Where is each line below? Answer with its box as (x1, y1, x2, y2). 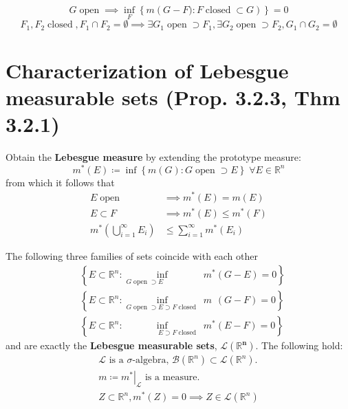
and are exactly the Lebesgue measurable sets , (6, 338, 217, 353)
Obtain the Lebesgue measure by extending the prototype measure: (6, 150, 301, 164)
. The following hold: (255, 338, 343, 353)
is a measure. (144, 373, 200, 383)
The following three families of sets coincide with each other (6, 248, 258, 263)
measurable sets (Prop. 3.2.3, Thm (6, 83, 340, 111)
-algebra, (132, 355, 169, 366)
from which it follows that (6, 175, 115, 189)
